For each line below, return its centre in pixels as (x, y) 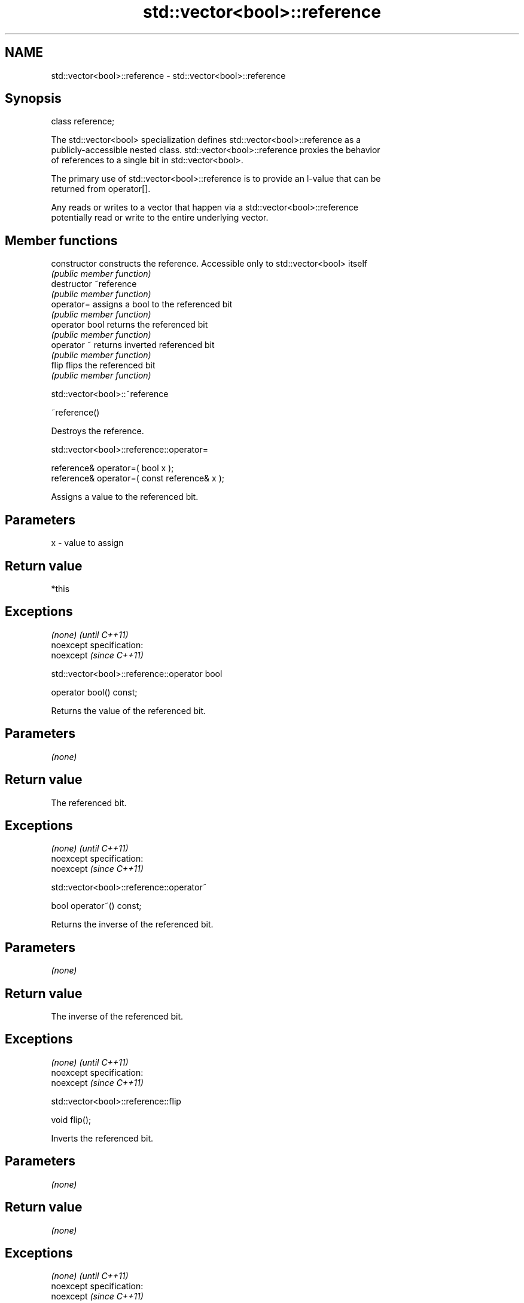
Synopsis (33, 99)
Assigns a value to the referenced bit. (125, 497)
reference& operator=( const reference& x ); (138, 478)
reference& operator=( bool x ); (112, 468)
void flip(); (71, 1119)
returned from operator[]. (101, 189)
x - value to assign (87, 543)
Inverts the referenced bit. (102, 1138)
